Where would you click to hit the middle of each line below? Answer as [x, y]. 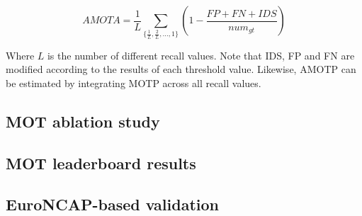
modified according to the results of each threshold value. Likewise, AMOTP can [181, 69]
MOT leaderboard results [101, 163]
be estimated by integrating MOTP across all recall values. [134, 83]
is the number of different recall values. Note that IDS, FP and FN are [201, 55]
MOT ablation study [83, 121]
